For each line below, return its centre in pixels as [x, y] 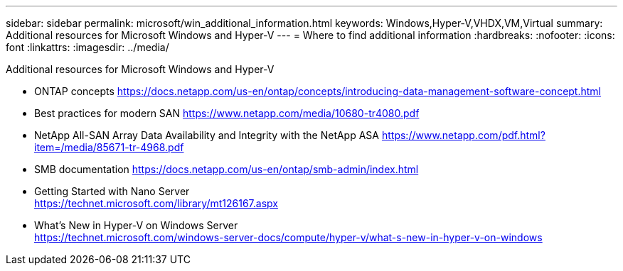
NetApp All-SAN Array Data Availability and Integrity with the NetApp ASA [207, 135]
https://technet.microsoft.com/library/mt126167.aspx [156, 203]
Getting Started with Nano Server [112, 191]
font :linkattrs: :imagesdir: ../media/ [87, 47]
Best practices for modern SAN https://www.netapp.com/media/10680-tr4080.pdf [227, 113]
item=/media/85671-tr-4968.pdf [109, 147]
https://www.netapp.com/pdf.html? [463, 135]
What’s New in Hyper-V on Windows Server [136, 225]
